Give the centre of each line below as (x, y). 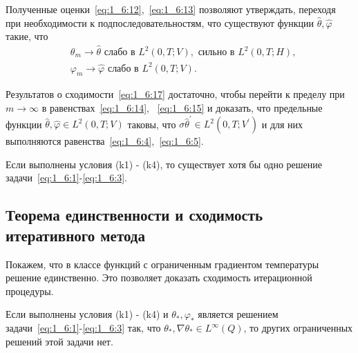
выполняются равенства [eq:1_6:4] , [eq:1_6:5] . (105, 141)
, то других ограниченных (298, 328)
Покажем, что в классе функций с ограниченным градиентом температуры (162, 264)
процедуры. (30, 291)
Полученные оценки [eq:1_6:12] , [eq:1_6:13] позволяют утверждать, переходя (171, 9)
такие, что (27, 36)
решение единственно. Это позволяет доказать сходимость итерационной (159, 278)
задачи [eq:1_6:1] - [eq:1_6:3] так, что (83, 328)
